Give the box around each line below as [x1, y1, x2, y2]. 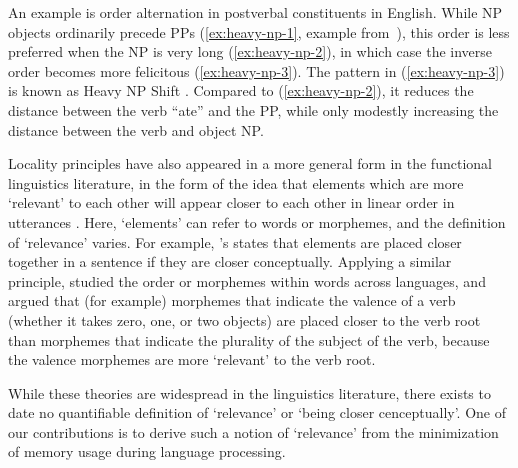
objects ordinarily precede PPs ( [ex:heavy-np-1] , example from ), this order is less [8, 21, 510, 42]
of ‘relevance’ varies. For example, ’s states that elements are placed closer [8, 231, 462, 252]
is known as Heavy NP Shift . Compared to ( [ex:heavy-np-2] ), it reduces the [8, 80, 474, 101]
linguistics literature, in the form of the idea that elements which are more [8, 172, 464, 193]
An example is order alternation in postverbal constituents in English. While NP [8, 2, 503, 22]
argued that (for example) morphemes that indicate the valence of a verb [8, 290, 456, 311]
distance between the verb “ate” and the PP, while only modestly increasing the [8, 99, 499, 120]
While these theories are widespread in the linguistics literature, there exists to [8, 382, 491, 403]
